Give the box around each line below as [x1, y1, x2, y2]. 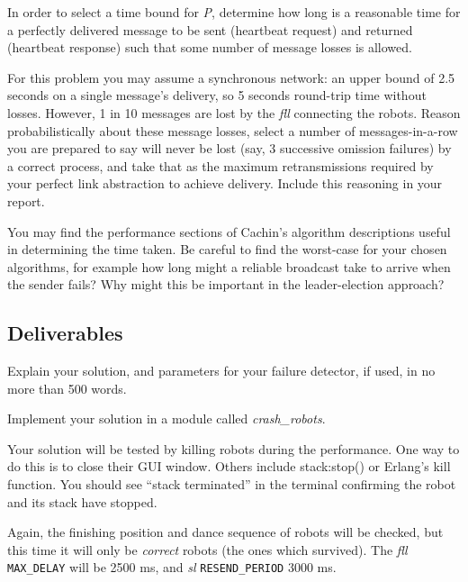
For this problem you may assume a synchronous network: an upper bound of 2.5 [7, 68, 455, 86]
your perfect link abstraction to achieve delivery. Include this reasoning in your [7, 174, 443, 193]
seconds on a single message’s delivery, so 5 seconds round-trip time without [7, 86, 427, 105]
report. [7, 191, 45, 210]
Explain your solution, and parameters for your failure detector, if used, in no [7, 361, 436, 380]
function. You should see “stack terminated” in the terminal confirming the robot [7, 475, 456, 494]
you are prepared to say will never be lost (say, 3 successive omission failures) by [7, 139, 452, 158]
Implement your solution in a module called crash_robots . [7, 409, 326, 428]
